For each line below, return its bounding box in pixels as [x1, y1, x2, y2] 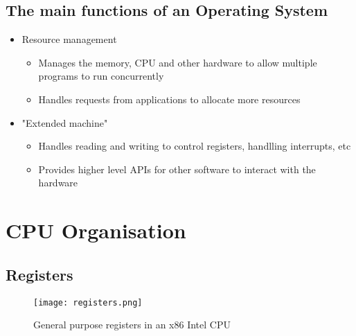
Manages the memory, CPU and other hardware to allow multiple [38, 55, 317, 69]
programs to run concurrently [38, 69, 164, 83]
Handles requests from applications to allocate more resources [38, 91, 301, 106]
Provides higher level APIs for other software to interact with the [38, 161, 316, 176]
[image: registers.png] [33, 297, 143, 308]
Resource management [21, 32, 117, 46]
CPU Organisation [6, 216, 186, 245]
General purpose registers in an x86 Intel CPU [33, 317, 231, 332]
